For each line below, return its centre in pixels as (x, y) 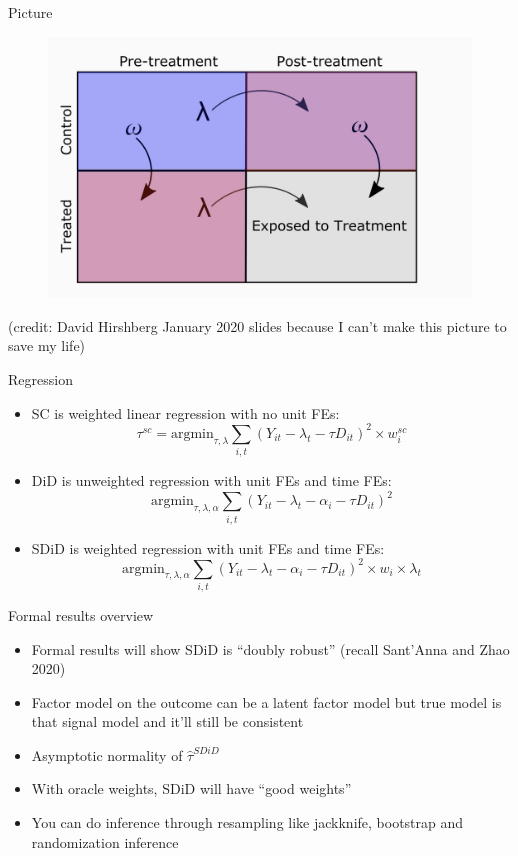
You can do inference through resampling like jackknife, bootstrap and (247, 822)
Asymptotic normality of (107, 754)
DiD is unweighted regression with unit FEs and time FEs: (211, 480)
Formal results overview (81, 614)
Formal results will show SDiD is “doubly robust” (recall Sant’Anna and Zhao (270, 648)
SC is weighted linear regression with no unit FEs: (185, 412)
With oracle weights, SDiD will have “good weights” (191, 788)
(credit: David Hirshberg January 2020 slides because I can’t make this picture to (257, 325)
